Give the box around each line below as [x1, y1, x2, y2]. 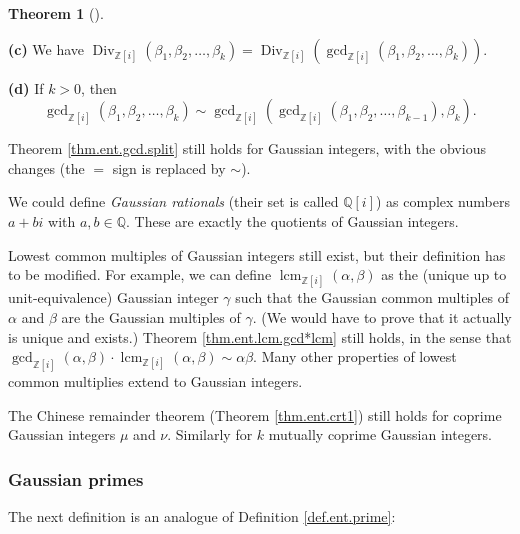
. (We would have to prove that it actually [252, 306, 512, 327]
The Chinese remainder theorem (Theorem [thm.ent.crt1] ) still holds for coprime [8, 404, 502, 425]
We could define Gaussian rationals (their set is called [8, 191, 339, 212]
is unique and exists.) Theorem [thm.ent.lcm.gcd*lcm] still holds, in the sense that [8, 326, 512, 347]
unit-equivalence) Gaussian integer [8, 287, 219, 308]
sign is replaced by [112, 157, 226, 178]
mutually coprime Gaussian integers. [268, 424, 493, 445]
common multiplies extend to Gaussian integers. [8, 370, 303, 391]
